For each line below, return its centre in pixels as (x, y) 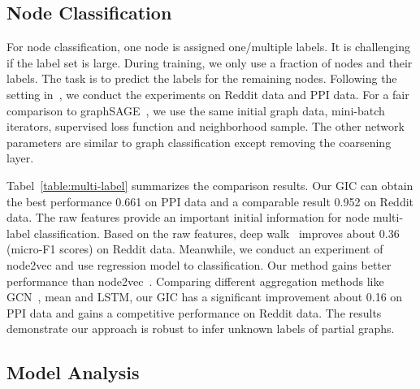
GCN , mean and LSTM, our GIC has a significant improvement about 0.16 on (205, 297)
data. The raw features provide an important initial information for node (188, 217)
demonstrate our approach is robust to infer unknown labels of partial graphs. (201, 328)
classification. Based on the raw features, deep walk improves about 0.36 (216, 233)
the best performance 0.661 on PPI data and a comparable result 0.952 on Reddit (210, 201)
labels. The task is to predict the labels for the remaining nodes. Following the (202, 78)
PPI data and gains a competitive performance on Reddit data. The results (194, 312)
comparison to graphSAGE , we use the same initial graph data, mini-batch (196, 110)
